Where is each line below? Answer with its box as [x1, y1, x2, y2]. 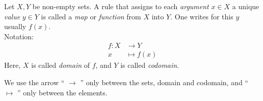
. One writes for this [170, 11, 233, 21]
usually [4, 21, 27, 32]
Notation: [4, 31, 34, 41]
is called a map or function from [41, 11, 141, 21]
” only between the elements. [17, 87, 108, 97]
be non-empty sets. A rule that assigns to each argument [32, 1, 209, 11]
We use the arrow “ [4, 77, 65, 88]
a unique [232, 1, 259, 11]
